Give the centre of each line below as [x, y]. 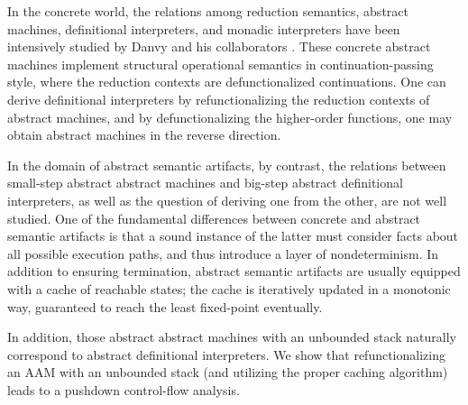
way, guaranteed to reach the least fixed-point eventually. [165, 306]
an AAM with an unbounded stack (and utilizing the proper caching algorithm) [228, 372]
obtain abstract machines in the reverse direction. [144, 135]
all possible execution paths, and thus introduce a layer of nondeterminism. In [223, 253]
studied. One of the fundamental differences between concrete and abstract [214, 218]
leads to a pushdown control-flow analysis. [124, 389]
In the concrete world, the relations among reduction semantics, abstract [208, 11]
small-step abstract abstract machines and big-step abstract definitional [205, 183]
